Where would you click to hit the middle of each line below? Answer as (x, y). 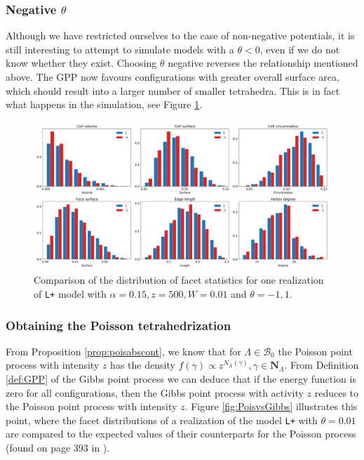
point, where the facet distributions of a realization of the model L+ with (162, 420)
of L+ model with (70, 293)
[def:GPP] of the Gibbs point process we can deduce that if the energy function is (181, 379)
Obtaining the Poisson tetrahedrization (119, 325)
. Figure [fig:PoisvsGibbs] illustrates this (271, 406)
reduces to (337, 392)
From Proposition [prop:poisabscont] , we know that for (123, 351)
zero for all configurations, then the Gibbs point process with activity (155, 392)
